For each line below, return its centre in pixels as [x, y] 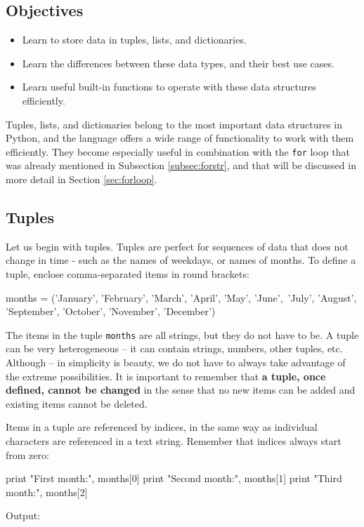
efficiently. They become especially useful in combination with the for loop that [178, 151]
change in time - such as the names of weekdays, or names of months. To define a [181, 260]
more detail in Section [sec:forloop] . [82, 179]
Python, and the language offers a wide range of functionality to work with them [180, 138]
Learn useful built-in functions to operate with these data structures [169, 87]
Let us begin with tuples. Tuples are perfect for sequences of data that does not [177, 246]
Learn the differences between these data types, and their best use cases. [178, 63]
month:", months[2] [47, 492]
